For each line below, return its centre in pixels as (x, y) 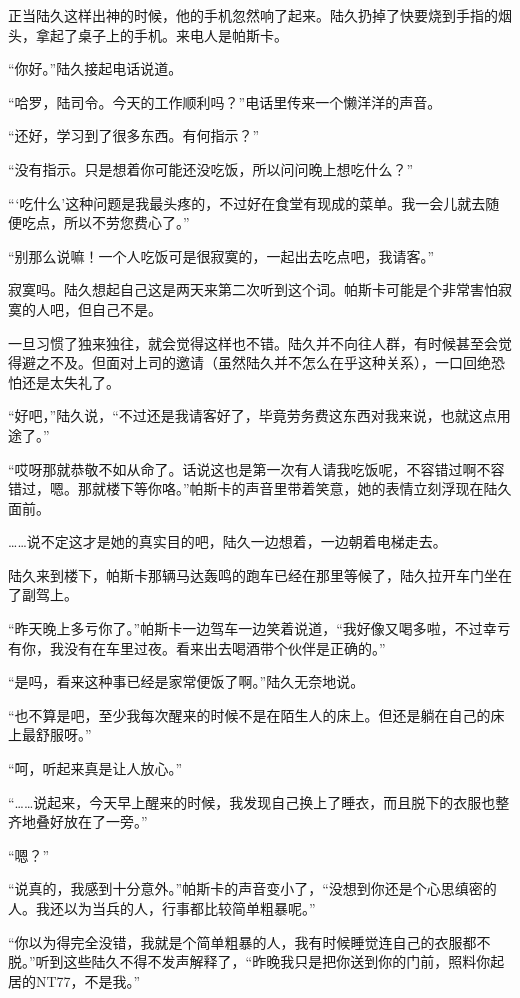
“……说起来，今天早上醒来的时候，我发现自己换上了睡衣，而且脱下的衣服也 (252, 801)
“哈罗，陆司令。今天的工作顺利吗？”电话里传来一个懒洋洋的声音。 (225, 101)
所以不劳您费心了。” (126, 222)
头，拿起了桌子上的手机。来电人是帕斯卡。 (148, 34)
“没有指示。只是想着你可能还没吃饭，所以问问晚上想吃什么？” (211, 168)
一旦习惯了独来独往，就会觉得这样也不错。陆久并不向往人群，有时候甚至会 (253, 342)
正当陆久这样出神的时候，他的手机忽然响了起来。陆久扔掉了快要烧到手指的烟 (260, 15)
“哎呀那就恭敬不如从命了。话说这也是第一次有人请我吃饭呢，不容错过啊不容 (256, 468)
